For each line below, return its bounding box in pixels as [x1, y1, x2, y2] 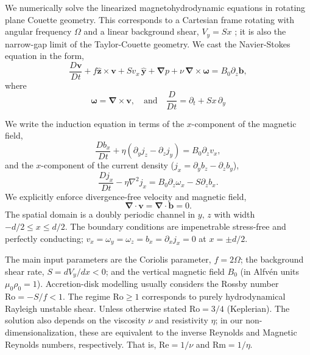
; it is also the [234, 25, 286, 38]
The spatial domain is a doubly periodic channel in [5, 208, 196, 221]
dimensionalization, [5, 326, 77, 339]
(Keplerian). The [227, 302, 290, 314]
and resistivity [155, 314, 208, 326]
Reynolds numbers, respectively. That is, [5, 337, 157, 350]
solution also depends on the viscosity [5, 314, 146, 326]
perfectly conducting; [5, 232, 83, 244]
